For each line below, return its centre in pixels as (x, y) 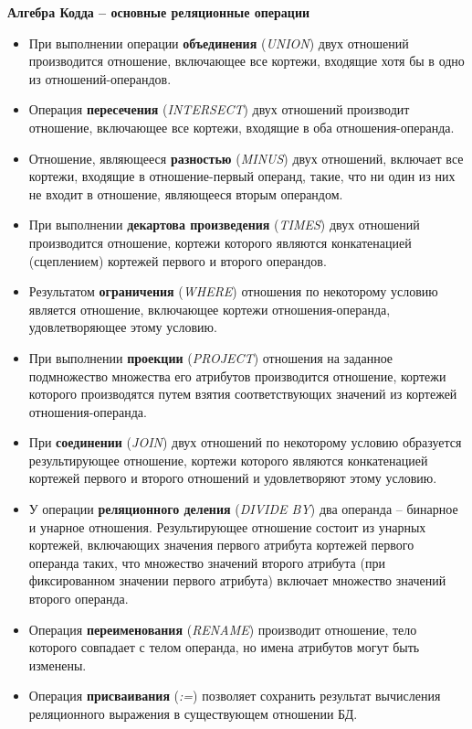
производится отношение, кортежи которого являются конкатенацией (220, 242)
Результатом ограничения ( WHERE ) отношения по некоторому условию (233, 291)
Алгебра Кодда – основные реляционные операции (159, 12)
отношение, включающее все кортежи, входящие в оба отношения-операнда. (241, 127)
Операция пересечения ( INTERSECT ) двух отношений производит (219, 109)
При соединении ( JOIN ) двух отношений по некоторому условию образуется (245, 442)
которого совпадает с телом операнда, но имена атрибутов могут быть (224, 647)
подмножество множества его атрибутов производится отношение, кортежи (237, 375)
